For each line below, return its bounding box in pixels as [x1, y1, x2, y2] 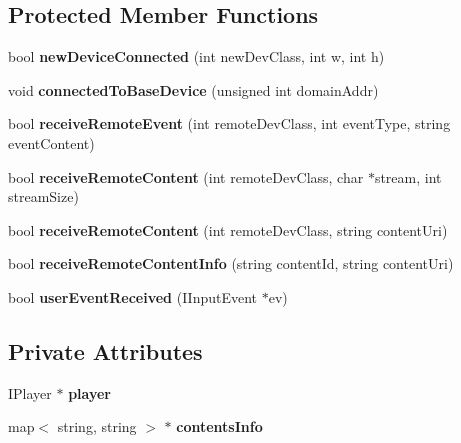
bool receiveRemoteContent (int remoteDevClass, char [8, 166, 364, 187]
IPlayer [8, 382, 52, 403]
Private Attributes [8, 335, 203, 366]
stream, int [374, 166, 442, 187]
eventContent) [8, 132, 95, 153]
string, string [57, 416, 137, 437]
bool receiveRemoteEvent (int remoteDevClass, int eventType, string [8, 113, 451, 134]
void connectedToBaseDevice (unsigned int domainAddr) [8, 79, 379, 100]
